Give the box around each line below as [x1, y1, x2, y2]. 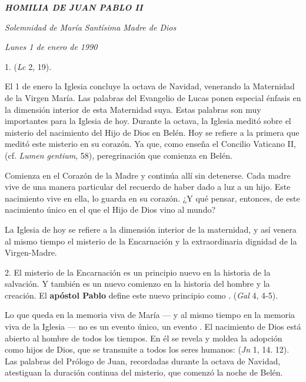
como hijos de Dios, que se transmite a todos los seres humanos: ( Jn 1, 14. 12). [5, 343, 290, 356]
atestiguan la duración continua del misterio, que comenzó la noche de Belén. [5, 366, 283, 378]
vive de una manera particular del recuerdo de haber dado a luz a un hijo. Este [5, 180, 291, 193]
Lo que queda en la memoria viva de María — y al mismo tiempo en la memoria [5, 309, 295, 321]
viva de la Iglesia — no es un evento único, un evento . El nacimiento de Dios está [5, 320, 301, 333]
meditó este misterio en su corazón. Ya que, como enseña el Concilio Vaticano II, [5, 138, 296, 150]
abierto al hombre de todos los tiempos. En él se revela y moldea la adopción [5, 331, 282, 344]
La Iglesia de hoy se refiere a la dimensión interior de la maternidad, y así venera [5, 223, 297, 235]
